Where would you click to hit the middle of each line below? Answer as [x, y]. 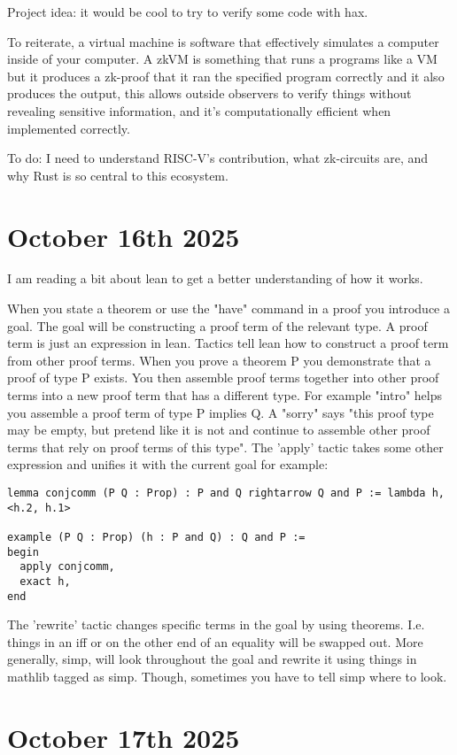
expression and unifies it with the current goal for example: [168, 464]
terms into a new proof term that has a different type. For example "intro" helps [225, 395]
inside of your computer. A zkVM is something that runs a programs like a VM [222, 59]
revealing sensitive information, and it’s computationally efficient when [199, 110]
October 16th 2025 [124, 236]
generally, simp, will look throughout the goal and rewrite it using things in [212, 659]
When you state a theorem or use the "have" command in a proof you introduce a [228, 308]
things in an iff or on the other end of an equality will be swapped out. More [215, 641]
